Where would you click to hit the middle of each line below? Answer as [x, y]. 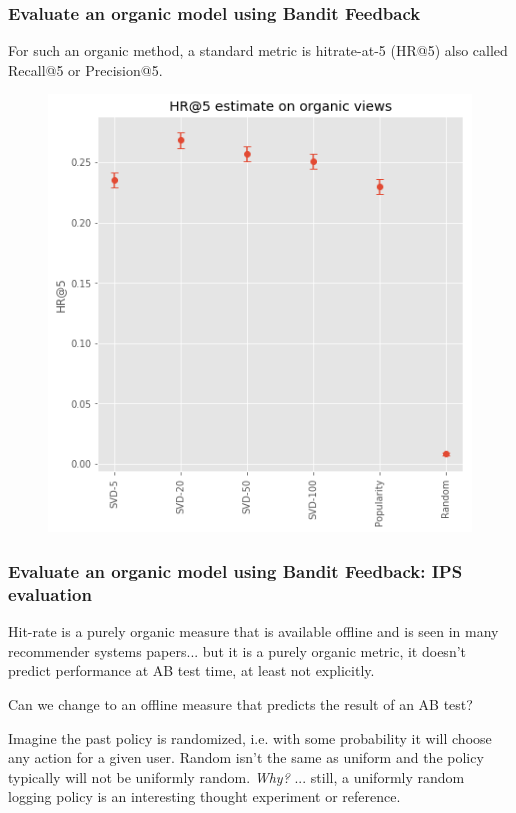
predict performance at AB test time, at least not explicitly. [191, 670]
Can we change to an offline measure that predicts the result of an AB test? [240, 703]
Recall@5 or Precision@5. [85, 69]
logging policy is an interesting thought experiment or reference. [204, 796]
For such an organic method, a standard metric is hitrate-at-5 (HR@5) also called [258, 50]
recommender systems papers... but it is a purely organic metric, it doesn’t [237, 650]
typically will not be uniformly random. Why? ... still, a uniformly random [236, 776]
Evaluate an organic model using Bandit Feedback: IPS [235, 570]
